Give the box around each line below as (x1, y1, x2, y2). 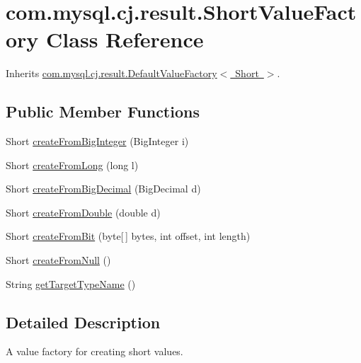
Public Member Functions (6, 100, 200, 122)
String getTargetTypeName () (6, 276, 136, 291)
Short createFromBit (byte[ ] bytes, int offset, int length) (6, 229, 251, 243)
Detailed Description (6, 311, 161, 333)
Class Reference (46, 25, 204, 54)
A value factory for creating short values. (6, 344, 183, 359)
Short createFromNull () (6, 253, 111, 267)
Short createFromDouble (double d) (6, 204, 161, 219)
